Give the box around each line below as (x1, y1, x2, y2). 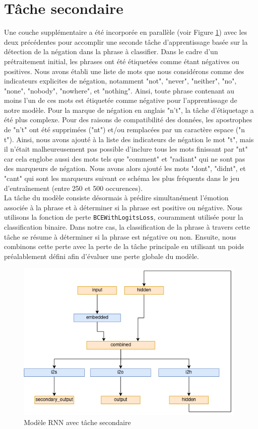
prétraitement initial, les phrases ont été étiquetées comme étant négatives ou (4, 56, 240, 66)
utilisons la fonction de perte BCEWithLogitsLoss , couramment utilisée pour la (4, 212, 244, 222)
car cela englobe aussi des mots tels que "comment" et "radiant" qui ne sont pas (4, 153, 245, 164)
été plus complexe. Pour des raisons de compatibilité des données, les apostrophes (4, 114, 252, 125)
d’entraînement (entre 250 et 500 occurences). (4, 182, 143, 193)
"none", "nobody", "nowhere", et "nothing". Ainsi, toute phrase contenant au (4, 85, 235, 95)
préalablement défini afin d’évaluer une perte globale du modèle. (4, 251, 199, 261)
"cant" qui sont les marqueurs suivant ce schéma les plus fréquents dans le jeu (4, 173, 240, 183)
